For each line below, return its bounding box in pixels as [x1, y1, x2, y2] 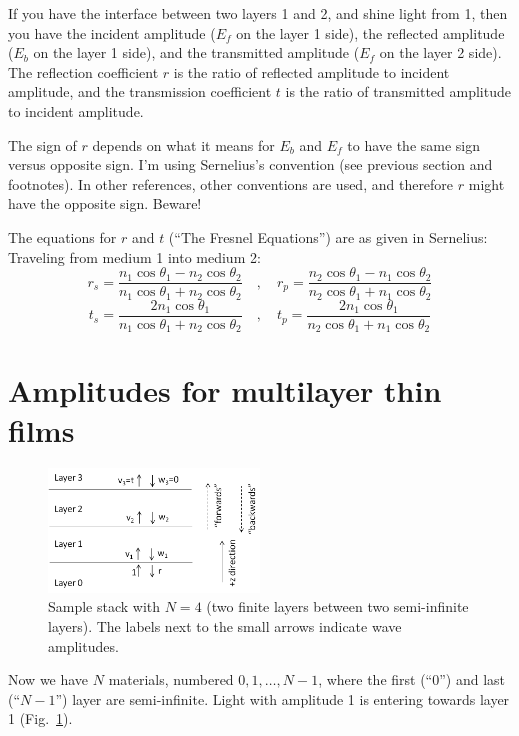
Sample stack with [48, 596, 161, 617]
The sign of [8, 134, 77, 155]
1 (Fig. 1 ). [8, 708, 73, 729]
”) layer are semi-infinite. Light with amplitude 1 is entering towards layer [55, 688, 510, 709]
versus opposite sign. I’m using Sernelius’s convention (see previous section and [8, 154, 493, 175]
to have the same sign [347, 134, 481, 155]
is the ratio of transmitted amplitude [285, 81, 511, 102]
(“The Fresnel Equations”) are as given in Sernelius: [168, 226, 488, 247]
